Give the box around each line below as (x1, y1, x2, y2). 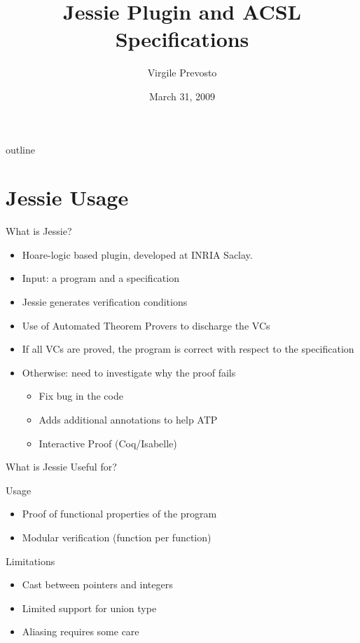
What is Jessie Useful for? (6, 459, 117, 474)
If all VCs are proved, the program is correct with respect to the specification (22, 341, 354, 356)
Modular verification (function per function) (22, 529, 212, 544)
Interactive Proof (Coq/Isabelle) (39, 435, 177, 450)
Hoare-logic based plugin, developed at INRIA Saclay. (22, 247, 253, 262)
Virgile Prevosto (147, 65, 217, 80)
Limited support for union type (22, 600, 157, 615)
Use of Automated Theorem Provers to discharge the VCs (22, 318, 270, 332)
